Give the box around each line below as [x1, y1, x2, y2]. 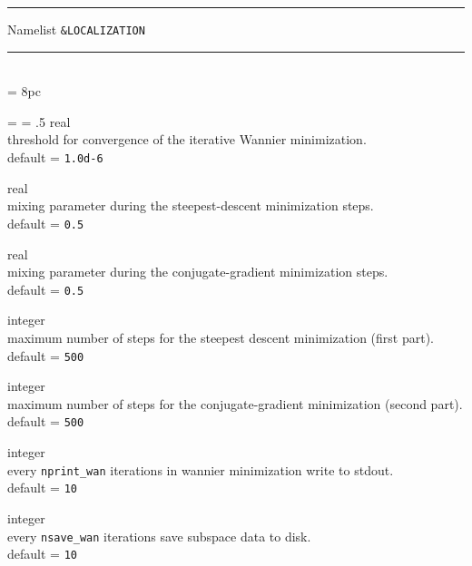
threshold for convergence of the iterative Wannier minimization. [7, 130, 367, 149]
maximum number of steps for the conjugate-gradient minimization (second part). [7, 394, 463, 413]
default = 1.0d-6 [7, 148, 103, 167]
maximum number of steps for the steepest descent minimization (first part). [7, 327, 434, 346]
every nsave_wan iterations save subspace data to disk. [7, 526, 311, 545]
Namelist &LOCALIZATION [7, 20, 145, 38]
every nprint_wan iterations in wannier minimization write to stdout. [7, 460, 394, 479]
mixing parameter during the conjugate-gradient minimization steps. [7, 262, 388, 281]
